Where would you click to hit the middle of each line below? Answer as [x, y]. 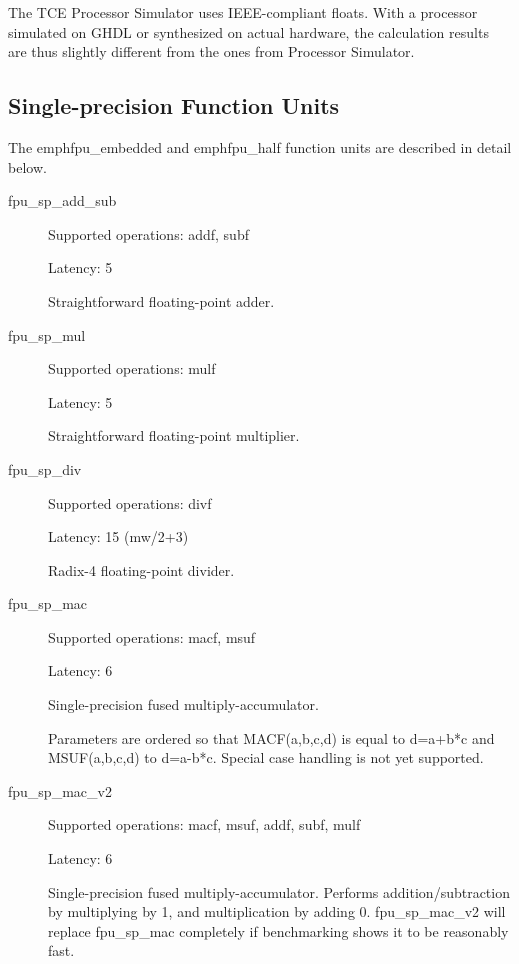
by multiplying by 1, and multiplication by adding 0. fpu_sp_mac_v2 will [277, 911]
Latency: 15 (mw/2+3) [118, 536]
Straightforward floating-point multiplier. [174, 435]
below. [27, 166]
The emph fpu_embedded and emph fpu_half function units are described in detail [260, 146]
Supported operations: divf [130, 502]
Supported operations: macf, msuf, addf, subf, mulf [204, 824]
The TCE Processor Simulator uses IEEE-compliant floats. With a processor [243, 12]
